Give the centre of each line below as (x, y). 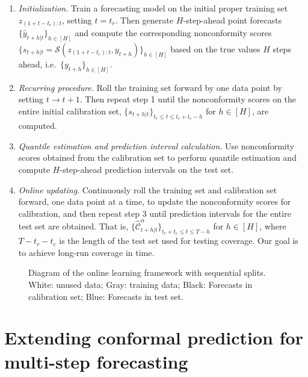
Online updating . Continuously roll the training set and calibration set (148, 189)
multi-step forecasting (96, 361)
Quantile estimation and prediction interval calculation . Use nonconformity (156, 145)
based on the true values (215, 48)
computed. (38, 126)
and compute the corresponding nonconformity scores (173, 33)
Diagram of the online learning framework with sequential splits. (147, 273)
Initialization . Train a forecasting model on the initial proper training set (153, 8)
